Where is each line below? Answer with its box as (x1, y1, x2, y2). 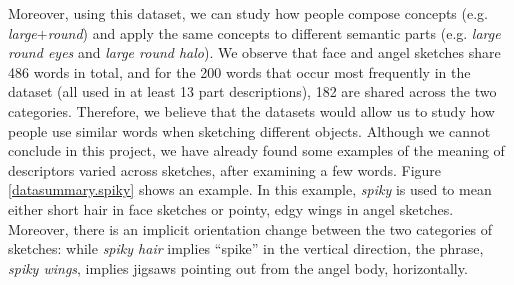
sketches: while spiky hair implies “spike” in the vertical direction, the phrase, (8, 238, 484, 259)
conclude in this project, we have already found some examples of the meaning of (8, 140, 505, 161)
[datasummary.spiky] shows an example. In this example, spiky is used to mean (8, 179, 492, 200)
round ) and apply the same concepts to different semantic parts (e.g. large (47, 22, 501, 43)
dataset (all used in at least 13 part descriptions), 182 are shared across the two (8, 81, 497, 102)
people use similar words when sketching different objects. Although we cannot (8, 120, 491, 141)
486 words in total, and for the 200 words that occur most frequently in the (8, 61, 471, 82)
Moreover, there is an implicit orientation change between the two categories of (8, 218, 493, 239)
